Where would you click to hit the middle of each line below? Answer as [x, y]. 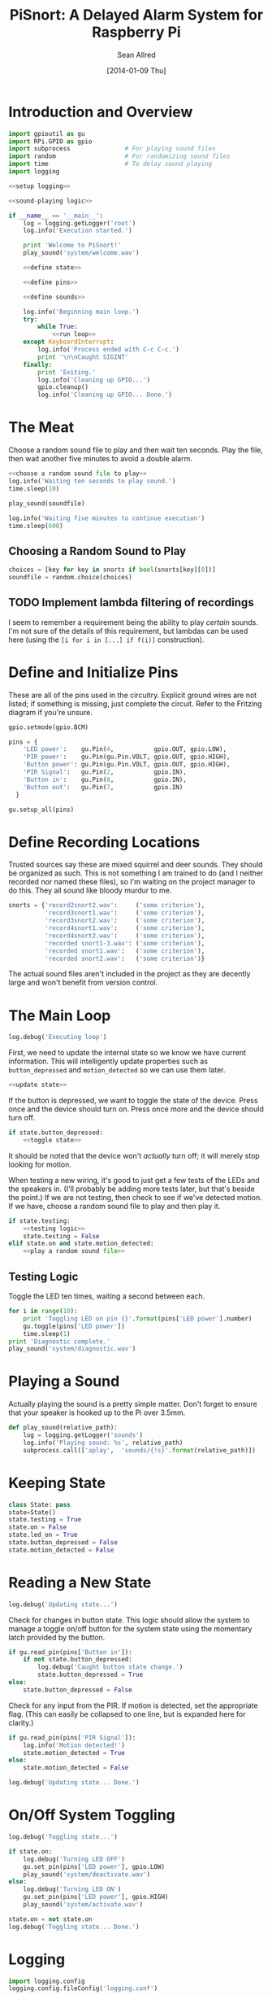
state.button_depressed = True [91, 1675]
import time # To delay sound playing [110, 164]
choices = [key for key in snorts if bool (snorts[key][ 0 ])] [112, 570]
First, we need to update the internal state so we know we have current [127, 1053]
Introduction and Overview [101, 112]
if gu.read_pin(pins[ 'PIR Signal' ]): [72, 1737]
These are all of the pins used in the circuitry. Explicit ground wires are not [133, 695]
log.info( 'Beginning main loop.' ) [81, 312]
